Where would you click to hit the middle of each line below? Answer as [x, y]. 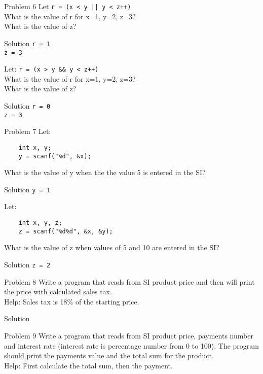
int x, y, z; [40, 223]
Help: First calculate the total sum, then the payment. [88, 365]
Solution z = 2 [27, 264]
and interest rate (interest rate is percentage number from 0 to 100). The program [131, 345]
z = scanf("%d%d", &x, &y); [66, 231]
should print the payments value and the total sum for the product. [109, 355]
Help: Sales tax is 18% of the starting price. [72, 301]
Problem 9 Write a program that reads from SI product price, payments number [129, 335]
